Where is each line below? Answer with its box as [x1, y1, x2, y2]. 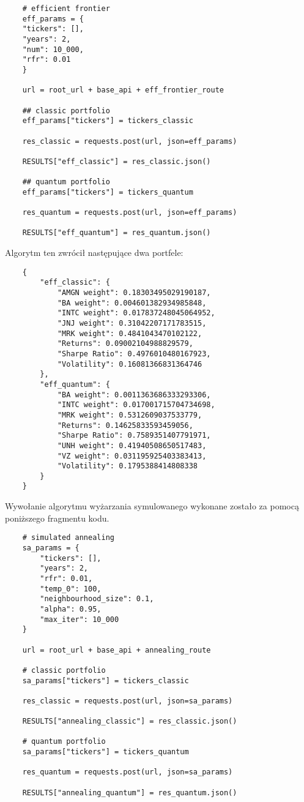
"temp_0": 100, [40, 584, 102, 593]
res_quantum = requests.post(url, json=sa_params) [22, 768, 233, 777]
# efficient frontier [22, 4, 110, 13]
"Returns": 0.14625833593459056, [57, 421, 193, 430]
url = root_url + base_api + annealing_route [22, 645, 211, 654]
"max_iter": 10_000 [40, 615, 119, 624]
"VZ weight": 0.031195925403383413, [57, 451, 207, 460]
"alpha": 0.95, [40, 604, 102, 613]
